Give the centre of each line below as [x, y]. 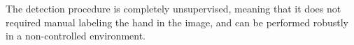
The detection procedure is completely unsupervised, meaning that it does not [174, 8]
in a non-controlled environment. [76, 36]
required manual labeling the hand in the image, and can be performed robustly [177, 22]
